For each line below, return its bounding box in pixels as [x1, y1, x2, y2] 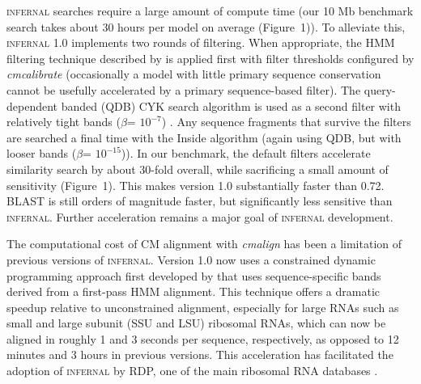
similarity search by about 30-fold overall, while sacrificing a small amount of [6, 160, 389, 177]
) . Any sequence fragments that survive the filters [161, 113, 411, 130]
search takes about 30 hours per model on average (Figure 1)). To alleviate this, [6, 18, 406, 35]
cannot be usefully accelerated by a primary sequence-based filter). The [6, 81, 361, 98]
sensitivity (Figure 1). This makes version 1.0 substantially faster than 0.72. [6, 176, 385, 193]
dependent [6, 97, 58, 114]
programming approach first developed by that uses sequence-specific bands [6, 267, 381, 284]
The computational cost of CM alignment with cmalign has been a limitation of [6, 235, 402, 252]
